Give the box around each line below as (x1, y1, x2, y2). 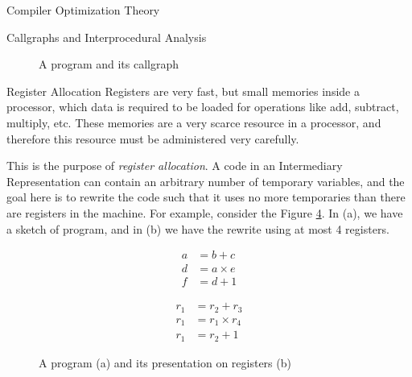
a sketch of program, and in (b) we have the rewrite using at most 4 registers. (6, 220, 389, 237)
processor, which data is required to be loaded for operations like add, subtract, (6, 98, 399, 115)
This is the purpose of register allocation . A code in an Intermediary (6, 157, 343, 174)
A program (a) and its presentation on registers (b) (39, 354, 291, 371)
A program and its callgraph (39, 56, 179, 72)
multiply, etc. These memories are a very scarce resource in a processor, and (6, 114, 381, 130)
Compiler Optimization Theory (6, 2, 160, 18)
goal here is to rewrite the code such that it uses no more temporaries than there (6, 188, 406, 205)
